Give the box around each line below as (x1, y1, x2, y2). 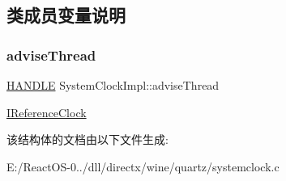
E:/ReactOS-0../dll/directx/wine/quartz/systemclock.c (6, 158, 280, 175)
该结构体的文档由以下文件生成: (6, 131, 169, 148)
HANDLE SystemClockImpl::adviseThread (6, 77, 220, 93)
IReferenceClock (6, 103, 87, 120)
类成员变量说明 (6, 2, 126, 27)
